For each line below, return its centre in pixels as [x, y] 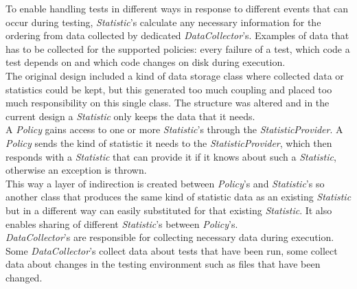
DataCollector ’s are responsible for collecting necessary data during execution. [170, 237]
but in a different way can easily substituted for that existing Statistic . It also [169, 210]
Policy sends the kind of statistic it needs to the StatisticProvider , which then [169, 142]
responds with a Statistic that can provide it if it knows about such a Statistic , [171, 156]
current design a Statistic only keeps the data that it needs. [130, 116]
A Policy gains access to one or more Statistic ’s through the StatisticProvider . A [174, 129]
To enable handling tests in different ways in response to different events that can [177, 8]
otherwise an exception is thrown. [76, 170]
